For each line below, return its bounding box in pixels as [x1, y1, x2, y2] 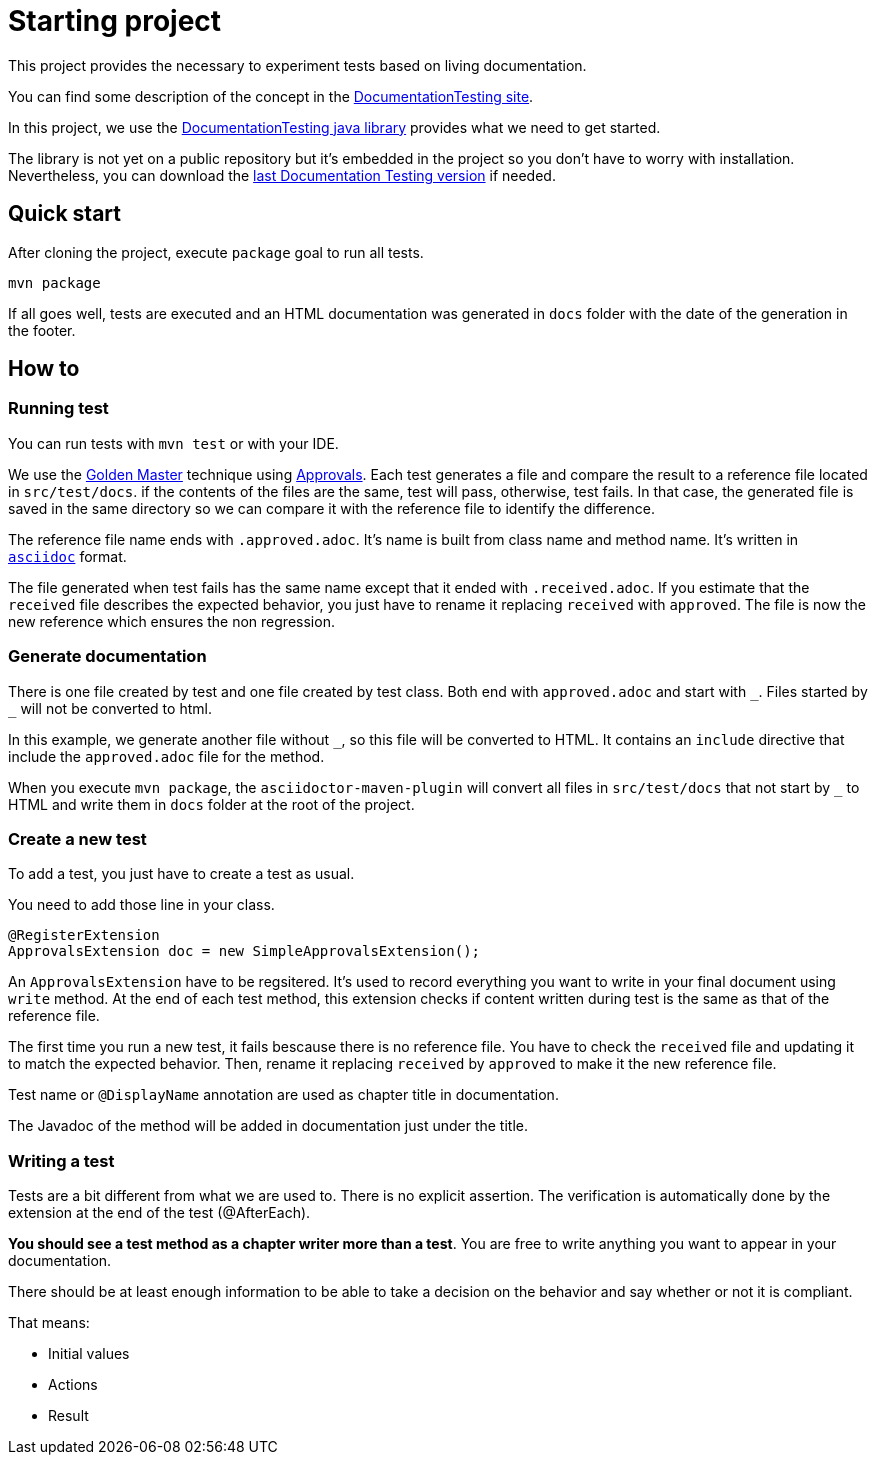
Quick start [8, 201, 121, 227]
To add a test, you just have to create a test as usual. [8, 865, 355, 883]
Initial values [48, 1345, 130, 1363]
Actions [48, 1376, 98, 1394]
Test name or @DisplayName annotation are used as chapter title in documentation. [8, 1086, 559, 1104]
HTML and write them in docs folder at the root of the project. [8, 795, 415, 813]
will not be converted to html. [20, 699, 212, 717]
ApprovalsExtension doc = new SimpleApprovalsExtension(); [8, 943, 481, 960]
